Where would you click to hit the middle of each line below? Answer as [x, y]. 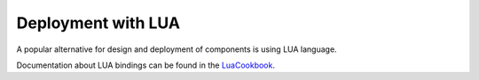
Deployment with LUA [98, 23]
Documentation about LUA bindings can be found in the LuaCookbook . [145, 65]
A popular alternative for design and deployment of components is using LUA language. [177, 49]
